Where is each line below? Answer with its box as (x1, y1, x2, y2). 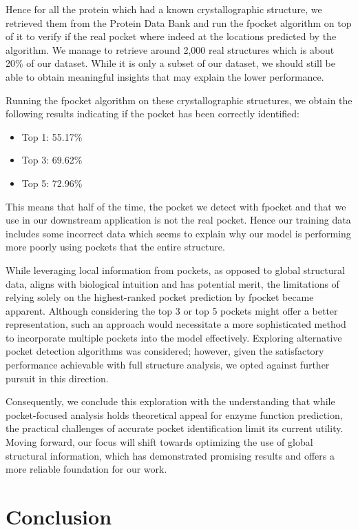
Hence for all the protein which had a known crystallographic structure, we (6, 2, 322, 16)
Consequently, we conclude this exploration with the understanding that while (6, 394, 335, 409)
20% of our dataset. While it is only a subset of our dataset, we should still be (6, 56, 335, 70)
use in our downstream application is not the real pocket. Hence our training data (6, 213, 351, 227)
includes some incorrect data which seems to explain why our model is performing (6, 226, 351, 240)
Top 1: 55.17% (21, 129, 83, 144)
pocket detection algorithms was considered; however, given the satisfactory (6, 344, 324, 358)
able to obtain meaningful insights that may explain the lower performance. (6, 69, 324, 84)
